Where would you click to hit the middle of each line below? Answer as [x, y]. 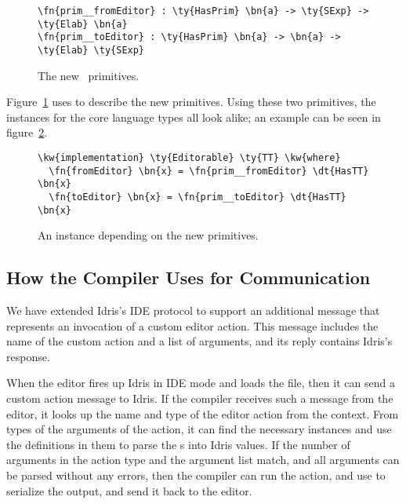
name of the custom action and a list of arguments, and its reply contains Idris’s [199, 341]
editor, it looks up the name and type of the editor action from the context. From [203, 413]
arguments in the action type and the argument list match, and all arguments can [203, 460]
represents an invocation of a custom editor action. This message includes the [192, 325]
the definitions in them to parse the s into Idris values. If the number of [178, 444]
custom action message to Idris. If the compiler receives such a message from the [200, 398]
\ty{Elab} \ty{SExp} [91, 50]
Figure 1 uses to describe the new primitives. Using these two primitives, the [191, 102]
